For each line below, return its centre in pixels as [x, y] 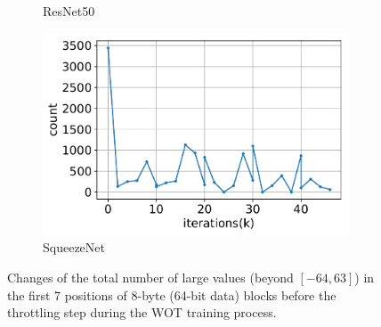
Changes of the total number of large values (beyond [150, 278]
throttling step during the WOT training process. [142, 312]
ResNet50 [69, 11]
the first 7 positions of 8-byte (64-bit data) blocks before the [172, 294]
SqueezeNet [74, 247]
